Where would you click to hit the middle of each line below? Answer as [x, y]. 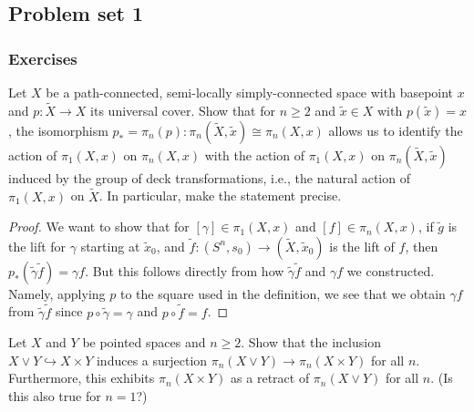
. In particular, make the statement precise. [220, 196]
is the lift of [362, 246]
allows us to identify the [396, 130]
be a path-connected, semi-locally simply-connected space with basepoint [250, 92]
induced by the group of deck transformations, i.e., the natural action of [209, 177]
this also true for [55, 396]
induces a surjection [152, 360]
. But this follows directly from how [185, 270]
